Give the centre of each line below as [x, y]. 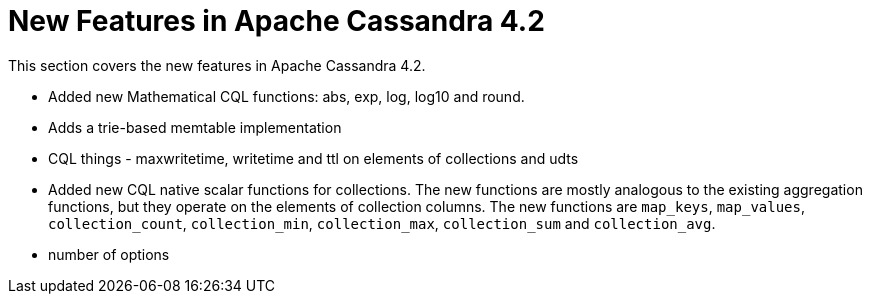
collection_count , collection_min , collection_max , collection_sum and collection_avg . [382, 223]
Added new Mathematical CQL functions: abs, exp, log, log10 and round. [286, 96]
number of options [109, 254]
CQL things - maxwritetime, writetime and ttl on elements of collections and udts [313, 158]
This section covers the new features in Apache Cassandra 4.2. [217, 65]
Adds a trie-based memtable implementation [195, 127]
